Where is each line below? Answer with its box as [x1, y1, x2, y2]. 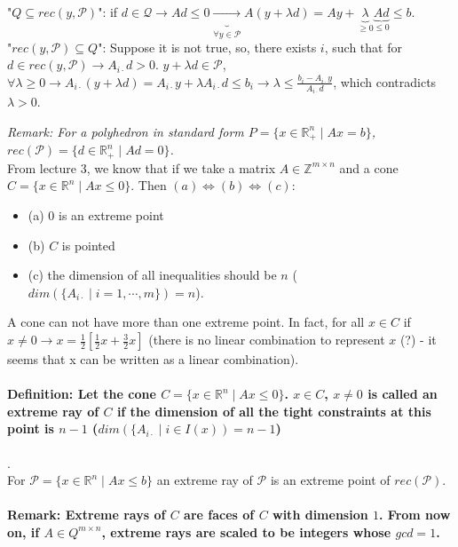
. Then [130, 176, 167, 194]
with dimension [272, 505, 368, 524]
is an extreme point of [270, 471, 391, 489]
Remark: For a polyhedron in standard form [7, 122, 244, 140]
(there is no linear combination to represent [148, 330, 385, 349]
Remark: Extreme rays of [7, 505, 166, 524]
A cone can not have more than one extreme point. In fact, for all [7, 313, 365, 331]
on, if [7, 522, 40, 541]
